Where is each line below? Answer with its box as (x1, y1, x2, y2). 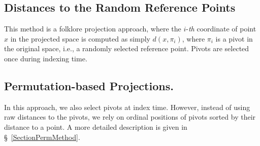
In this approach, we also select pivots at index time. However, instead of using (4, 101, 250, 112)
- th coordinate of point (186, 23, 256, 34)
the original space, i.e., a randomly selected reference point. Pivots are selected (4, 43, 249, 54)
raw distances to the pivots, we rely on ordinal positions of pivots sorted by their (4, 112, 256, 122)
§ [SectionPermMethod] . (4, 131, 80, 142)
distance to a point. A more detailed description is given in (4, 121, 187, 132)
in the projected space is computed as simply (10, 33, 150, 44)
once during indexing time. (4, 53, 87, 63)
